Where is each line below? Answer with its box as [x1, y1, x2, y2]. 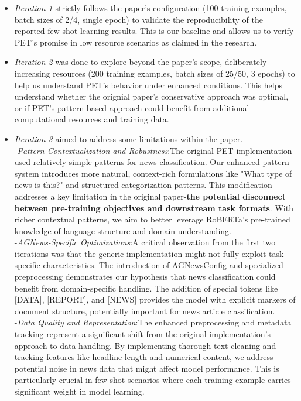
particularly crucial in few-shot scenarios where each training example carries [14, 373, 291, 386]
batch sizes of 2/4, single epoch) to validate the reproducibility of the [14, 13, 263, 25]
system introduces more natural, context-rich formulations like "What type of [14, 167, 292, 179]
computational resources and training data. [14, 113, 169, 125]
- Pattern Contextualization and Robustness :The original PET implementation [14, 144, 292, 156]
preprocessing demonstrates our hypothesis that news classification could [14, 270, 276, 283]
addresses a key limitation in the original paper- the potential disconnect [14, 190, 286, 202]
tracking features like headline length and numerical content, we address [14, 351, 273, 363]
